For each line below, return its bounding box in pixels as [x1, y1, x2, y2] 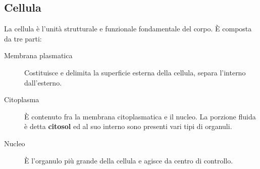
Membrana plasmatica [4, 50, 73, 61]
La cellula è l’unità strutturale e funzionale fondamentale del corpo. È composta [4, 23, 252, 34]
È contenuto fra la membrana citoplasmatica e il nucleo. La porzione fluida [24, 111, 256, 121]
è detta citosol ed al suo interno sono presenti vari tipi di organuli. [24, 121, 232, 132]
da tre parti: [4, 33, 42, 44]
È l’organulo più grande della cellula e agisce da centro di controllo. [24, 155, 233, 165]
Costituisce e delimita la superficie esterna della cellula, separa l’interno [24, 67, 246, 77]
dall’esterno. [24, 77, 62, 88]
